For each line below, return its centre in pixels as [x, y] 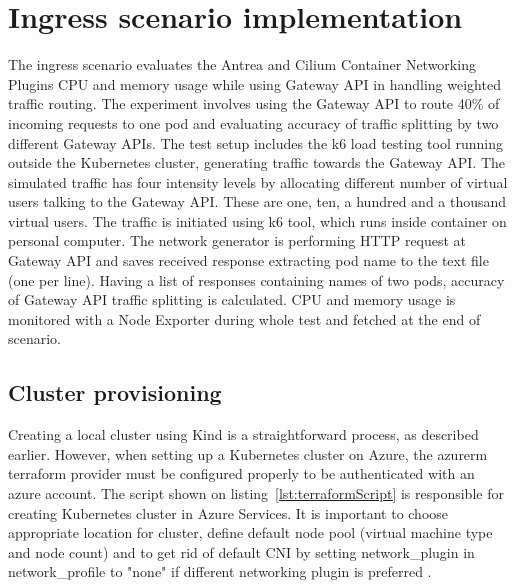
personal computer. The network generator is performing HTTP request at [237, 240]
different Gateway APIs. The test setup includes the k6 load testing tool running [256, 142]
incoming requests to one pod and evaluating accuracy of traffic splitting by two [253, 122]
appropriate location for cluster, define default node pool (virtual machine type [250, 532]
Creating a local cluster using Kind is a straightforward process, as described [243, 434]
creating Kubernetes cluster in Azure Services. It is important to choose [228, 512]
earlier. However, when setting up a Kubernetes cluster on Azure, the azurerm [248, 453]
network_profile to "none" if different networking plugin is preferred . [220, 571]
